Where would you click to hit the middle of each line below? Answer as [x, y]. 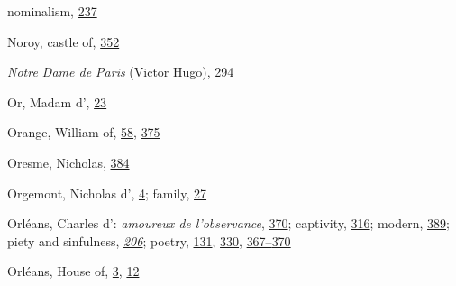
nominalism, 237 [52, 11]
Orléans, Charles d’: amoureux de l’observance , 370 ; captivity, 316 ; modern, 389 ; [228, 223]
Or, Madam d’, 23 [57, 101]
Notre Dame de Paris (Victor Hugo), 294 [121, 72]
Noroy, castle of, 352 [64, 41]
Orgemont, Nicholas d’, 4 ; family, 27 [107, 193]
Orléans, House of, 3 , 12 [73, 271]
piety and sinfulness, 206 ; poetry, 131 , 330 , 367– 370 [149, 240]
